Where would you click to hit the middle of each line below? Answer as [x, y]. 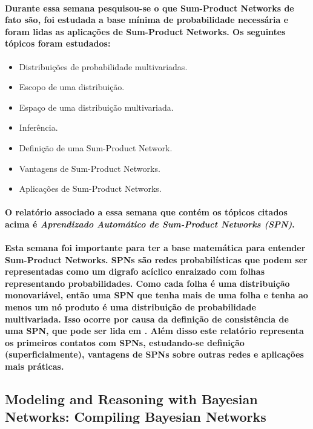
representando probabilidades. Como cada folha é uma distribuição [147, 283]
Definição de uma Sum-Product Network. [96, 147]
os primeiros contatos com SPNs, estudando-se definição [125, 342]
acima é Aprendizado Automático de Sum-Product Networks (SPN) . [150, 224]
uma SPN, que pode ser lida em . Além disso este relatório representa [154, 331]
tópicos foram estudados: [58, 43]
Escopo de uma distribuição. [72, 87]
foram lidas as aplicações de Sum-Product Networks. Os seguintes [145, 31]
